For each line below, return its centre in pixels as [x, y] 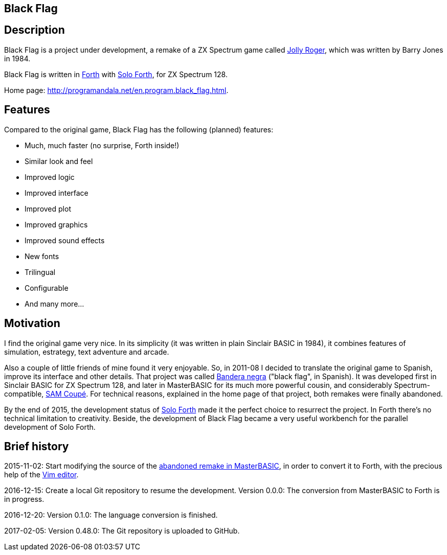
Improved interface [57, 193]
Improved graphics [56, 224]
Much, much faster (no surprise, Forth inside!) [102, 145]
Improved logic [50, 177]
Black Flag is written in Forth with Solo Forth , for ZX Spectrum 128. [116, 74]
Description [35, 30]
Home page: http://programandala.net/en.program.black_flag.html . [116, 90]
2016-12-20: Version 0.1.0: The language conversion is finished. [111, 515]
